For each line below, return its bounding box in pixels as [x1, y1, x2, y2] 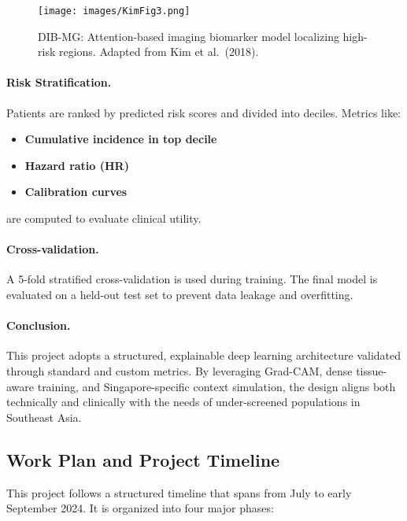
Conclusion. [6, 317, 71, 334]
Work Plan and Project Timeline [6, 447, 280, 471]
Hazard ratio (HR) [24, 157, 129, 173]
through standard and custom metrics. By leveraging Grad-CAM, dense [6, 362, 353, 379]
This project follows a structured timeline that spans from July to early [6, 484, 352, 501]
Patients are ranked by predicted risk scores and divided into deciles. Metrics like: [6, 104, 401, 120]
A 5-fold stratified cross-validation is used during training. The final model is [6, 271, 378, 287]
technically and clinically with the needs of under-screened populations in [6, 394, 361, 410]
